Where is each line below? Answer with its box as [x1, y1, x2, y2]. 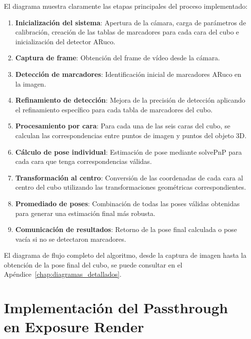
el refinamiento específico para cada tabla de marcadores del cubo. [15, 104, 213, 114]
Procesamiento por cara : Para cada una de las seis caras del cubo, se [15, 121, 231, 131]
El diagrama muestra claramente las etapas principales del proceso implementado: [4, 1, 248, 11]
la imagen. [15, 78, 46, 89]
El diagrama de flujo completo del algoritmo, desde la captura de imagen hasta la [4, 250, 247, 260]
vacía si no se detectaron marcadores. [15, 233, 126, 244]
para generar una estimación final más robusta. [15, 208, 155, 218]
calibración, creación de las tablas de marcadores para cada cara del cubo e [15, 27, 239, 37]
